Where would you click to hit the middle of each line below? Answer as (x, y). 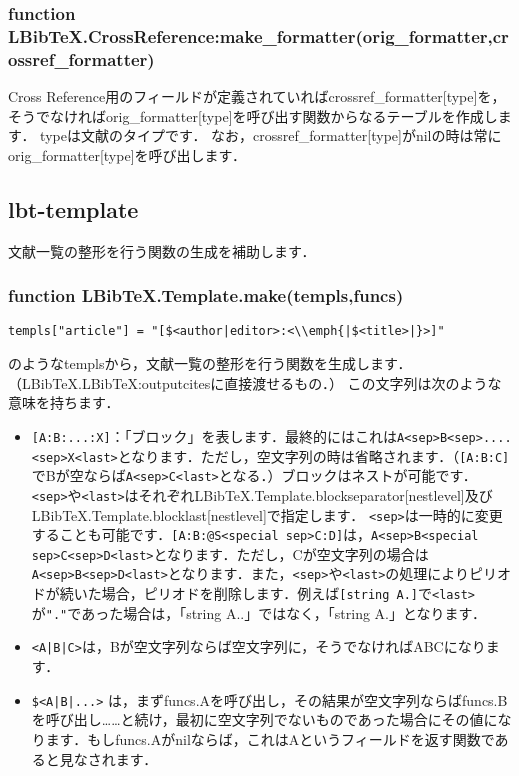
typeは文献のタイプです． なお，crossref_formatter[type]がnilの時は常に (271, 135)
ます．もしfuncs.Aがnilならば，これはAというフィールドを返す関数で (270, 738)
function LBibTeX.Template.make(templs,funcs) (206, 295)
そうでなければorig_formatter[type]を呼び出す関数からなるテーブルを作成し (253, 115)
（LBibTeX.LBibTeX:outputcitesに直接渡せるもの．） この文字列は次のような (255, 382)
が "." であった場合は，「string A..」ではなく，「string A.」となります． (258, 612)
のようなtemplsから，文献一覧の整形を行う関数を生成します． (210, 363)
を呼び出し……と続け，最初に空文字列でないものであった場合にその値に (264, 719)
